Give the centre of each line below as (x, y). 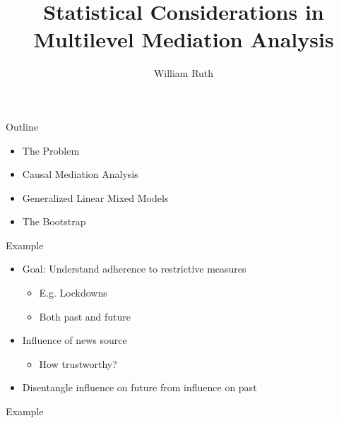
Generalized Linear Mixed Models (95, 197)
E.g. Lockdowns (73, 293)
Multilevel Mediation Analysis (184, 39)
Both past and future (85, 316)
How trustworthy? (78, 363)
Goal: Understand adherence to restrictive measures (134, 269)
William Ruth (184, 73)
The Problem (51, 150)
